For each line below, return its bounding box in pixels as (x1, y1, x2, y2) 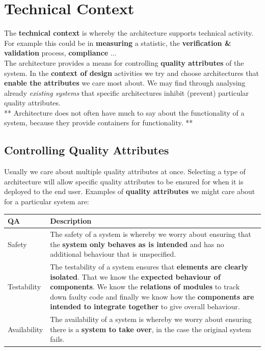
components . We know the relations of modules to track (50, 281, 240, 292)
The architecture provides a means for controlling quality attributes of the (4, 57, 244, 68)
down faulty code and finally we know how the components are (50, 291, 254, 302)
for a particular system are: (4, 196, 89, 207)
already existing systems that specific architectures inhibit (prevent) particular (4, 87, 249, 98)
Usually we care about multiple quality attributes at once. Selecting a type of (4, 166, 246, 177)
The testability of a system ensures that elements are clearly (50, 261, 248, 272)
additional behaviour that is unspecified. (50, 249, 176, 259)
